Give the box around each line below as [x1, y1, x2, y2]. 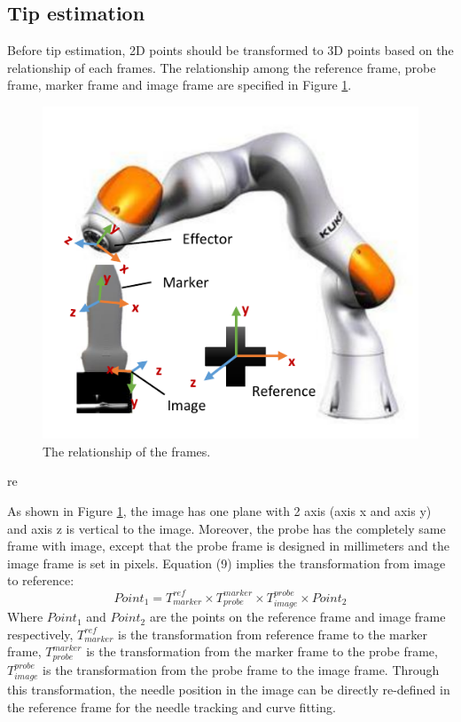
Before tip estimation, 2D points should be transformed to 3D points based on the [7, 41, 454, 60]
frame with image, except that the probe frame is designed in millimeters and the [7, 536, 449, 555]
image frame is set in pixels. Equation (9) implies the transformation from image [7, 553, 446, 572]
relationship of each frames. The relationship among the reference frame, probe [7, 58, 436, 76]
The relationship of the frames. [43, 441, 211, 460]
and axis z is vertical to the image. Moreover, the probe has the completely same [7, 519, 446, 537]
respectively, [7, 624, 74, 643]
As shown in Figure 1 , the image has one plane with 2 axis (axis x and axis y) [7, 501, 432, 520]
